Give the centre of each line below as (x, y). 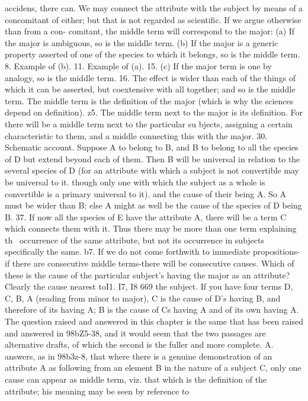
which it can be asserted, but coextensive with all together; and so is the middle (150, 89)
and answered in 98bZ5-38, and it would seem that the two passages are (135, 333)
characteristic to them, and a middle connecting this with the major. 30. (136, 135)
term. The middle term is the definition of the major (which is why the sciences (149, 100)
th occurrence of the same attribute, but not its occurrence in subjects (134, 240)
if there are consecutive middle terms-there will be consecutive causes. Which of (150, 263)
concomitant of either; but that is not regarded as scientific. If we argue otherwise (153, 19)
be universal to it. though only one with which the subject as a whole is (135, 182)
